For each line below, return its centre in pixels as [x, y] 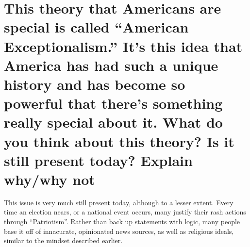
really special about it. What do [113, 122]
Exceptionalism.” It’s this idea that [123, 46]
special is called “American [96, 27]
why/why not [50, 179]
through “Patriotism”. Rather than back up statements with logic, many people [122, 221]
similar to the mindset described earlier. [63, 240]
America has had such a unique [111, 65]
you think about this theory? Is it [119, 141]
